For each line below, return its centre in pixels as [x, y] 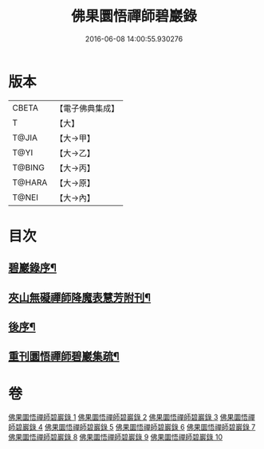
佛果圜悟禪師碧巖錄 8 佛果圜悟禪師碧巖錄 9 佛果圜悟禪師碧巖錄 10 [116, 437]
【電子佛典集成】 [87, 108]
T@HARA [30, 182]
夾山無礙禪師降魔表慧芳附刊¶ [80, 297]
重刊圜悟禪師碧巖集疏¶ [64, 356]
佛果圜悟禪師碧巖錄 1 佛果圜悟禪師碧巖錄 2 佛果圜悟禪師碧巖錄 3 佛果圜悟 [128, 417]
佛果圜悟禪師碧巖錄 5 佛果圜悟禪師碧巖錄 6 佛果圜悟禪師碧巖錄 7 [150, 428]
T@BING [29, 167]
